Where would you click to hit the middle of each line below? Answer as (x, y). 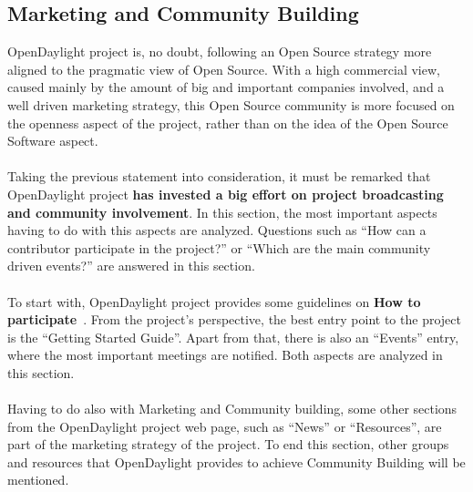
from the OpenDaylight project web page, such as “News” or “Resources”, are (225, 426)
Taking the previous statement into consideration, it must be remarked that (219, 176)
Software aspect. (53, 141)
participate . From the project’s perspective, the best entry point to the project (234, 319)
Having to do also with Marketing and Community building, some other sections (232, 409)
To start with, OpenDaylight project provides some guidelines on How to (214, 301)
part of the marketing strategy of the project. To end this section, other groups (228, 444)
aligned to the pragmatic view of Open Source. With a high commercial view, (224, 69)
